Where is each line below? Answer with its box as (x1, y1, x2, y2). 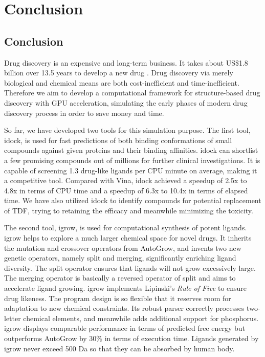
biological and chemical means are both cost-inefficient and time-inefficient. (4, 77, 239, 88)
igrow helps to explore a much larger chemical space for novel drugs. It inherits (4, 232, 252, 243)
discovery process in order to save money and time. (4, 107, 164, 118)
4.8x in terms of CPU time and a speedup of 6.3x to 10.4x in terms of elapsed (4, 185, 248, 195)
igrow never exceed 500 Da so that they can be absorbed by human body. (4, 343, 235, 353)
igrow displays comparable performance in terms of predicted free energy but (4, 323, 246, 333)
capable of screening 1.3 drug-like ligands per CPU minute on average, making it (4, 165, 257, 175)
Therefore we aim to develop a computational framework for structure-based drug (4, 87, 260, 98)
